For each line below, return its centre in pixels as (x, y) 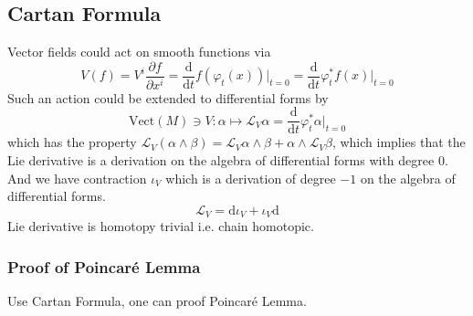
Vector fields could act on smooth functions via (139, 52)
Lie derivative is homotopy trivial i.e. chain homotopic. (161, 226)
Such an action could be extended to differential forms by (168, 97)
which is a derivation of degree (251, 178)
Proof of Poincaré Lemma (104, 266)
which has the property (72, 142)
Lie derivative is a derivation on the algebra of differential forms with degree (221, 159)
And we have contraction (77, 178)
